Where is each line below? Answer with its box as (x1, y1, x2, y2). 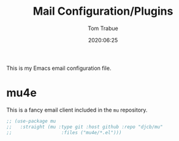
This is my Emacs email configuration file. (6, 64, 112, 72)
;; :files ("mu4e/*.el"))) (6, 129, 122, 135)
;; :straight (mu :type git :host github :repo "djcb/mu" (6, 124, 164, 130)
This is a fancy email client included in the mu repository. (6, 106, 148, 113)
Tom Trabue (88, 25, 118, 32)
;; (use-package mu (6, 118, 56, 124)
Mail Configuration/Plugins (32, 4, 173, 18)
